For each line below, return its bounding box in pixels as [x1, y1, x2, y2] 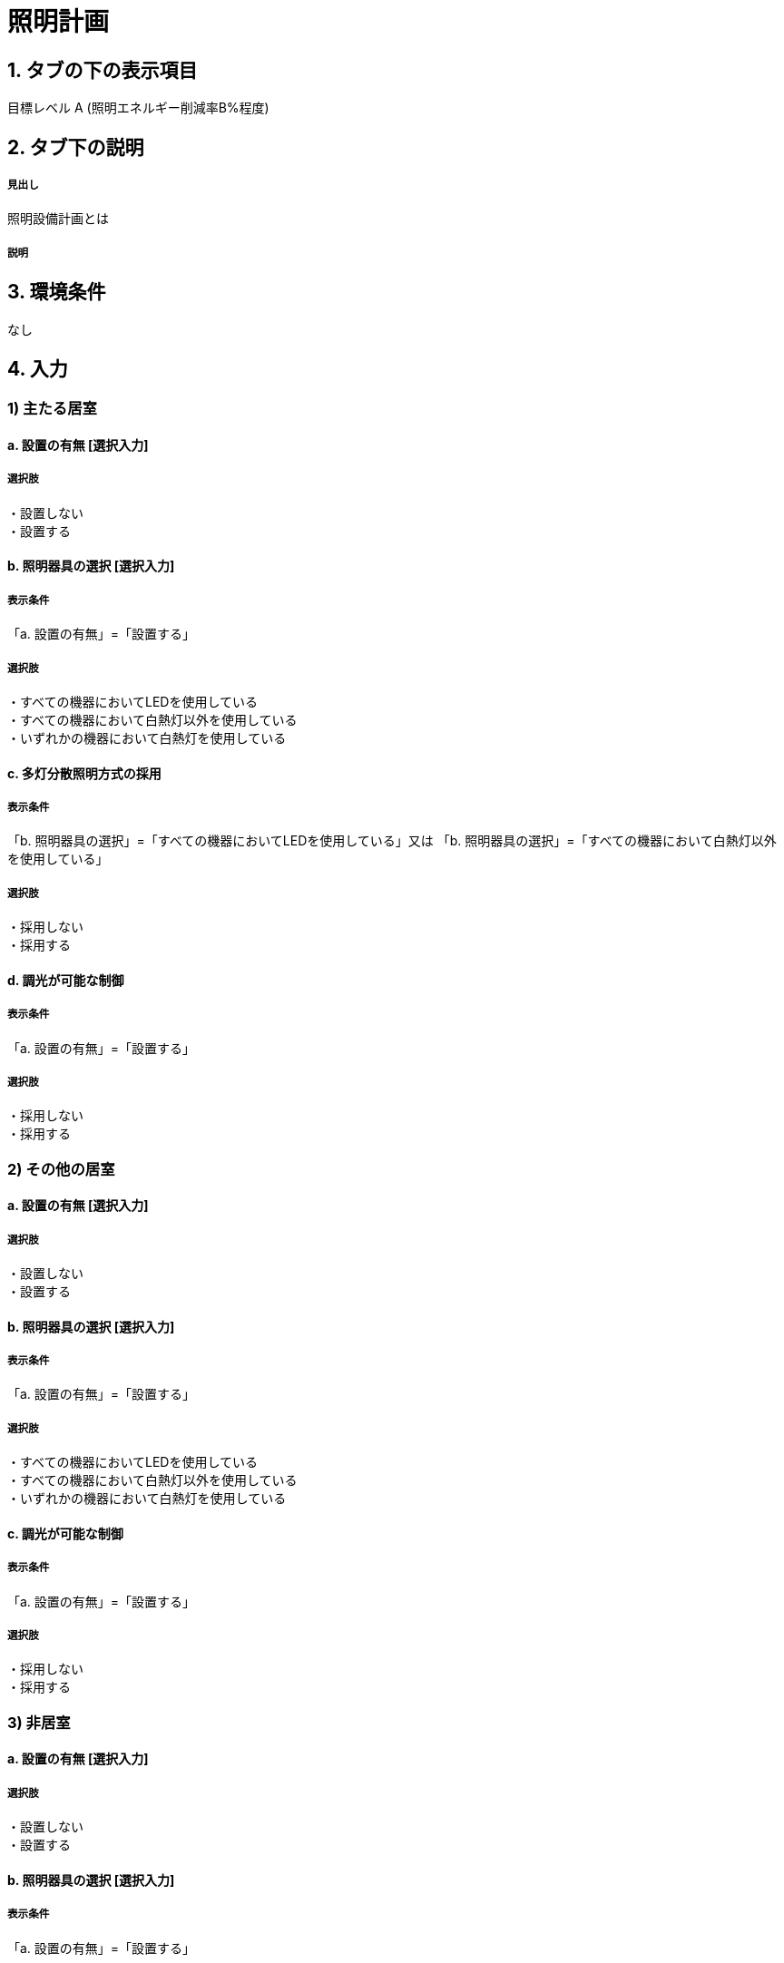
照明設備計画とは [7, 210, 109, 227]
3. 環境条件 [7, 280, 106, 304]
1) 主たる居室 [7, 399, 97, 418]
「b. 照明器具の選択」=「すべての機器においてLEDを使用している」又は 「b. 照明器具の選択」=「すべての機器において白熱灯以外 [7, 833, 777, 849]
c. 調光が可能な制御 [7, 1525, 123, 1541]
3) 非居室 [7, 1713, 71, 1732]
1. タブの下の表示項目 [7, 58, 198, 82]
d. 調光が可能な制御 [7, 972, 124, 988]
